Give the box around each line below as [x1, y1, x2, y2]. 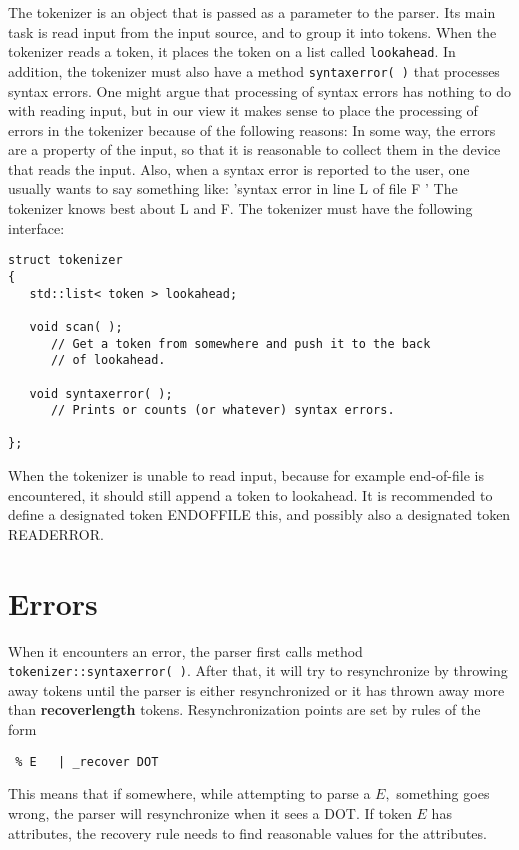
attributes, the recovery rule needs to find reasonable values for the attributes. [8, 822, 487, 843]
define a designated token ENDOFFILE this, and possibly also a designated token [8, 504, 511, 525]
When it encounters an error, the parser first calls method [8, 640, 363, 661]
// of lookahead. [50, 353, 166, 368]
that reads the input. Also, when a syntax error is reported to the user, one [8, 158, 470, 179]
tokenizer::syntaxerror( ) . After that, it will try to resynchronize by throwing [8, 660, 508, 681]
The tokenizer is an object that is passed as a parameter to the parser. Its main [8, 2, 496, 22]
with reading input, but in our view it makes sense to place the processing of [8, 100, 478, 121]
